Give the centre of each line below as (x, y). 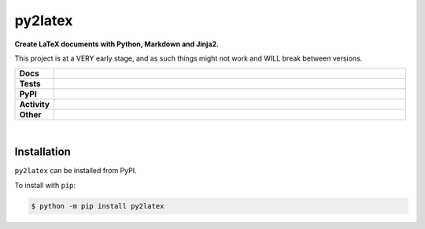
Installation (42, 152)
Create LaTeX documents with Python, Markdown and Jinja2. (117, 44)
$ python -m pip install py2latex (98, 206)
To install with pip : (45, 185)
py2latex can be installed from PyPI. (76, 171)
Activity (35, 105)
